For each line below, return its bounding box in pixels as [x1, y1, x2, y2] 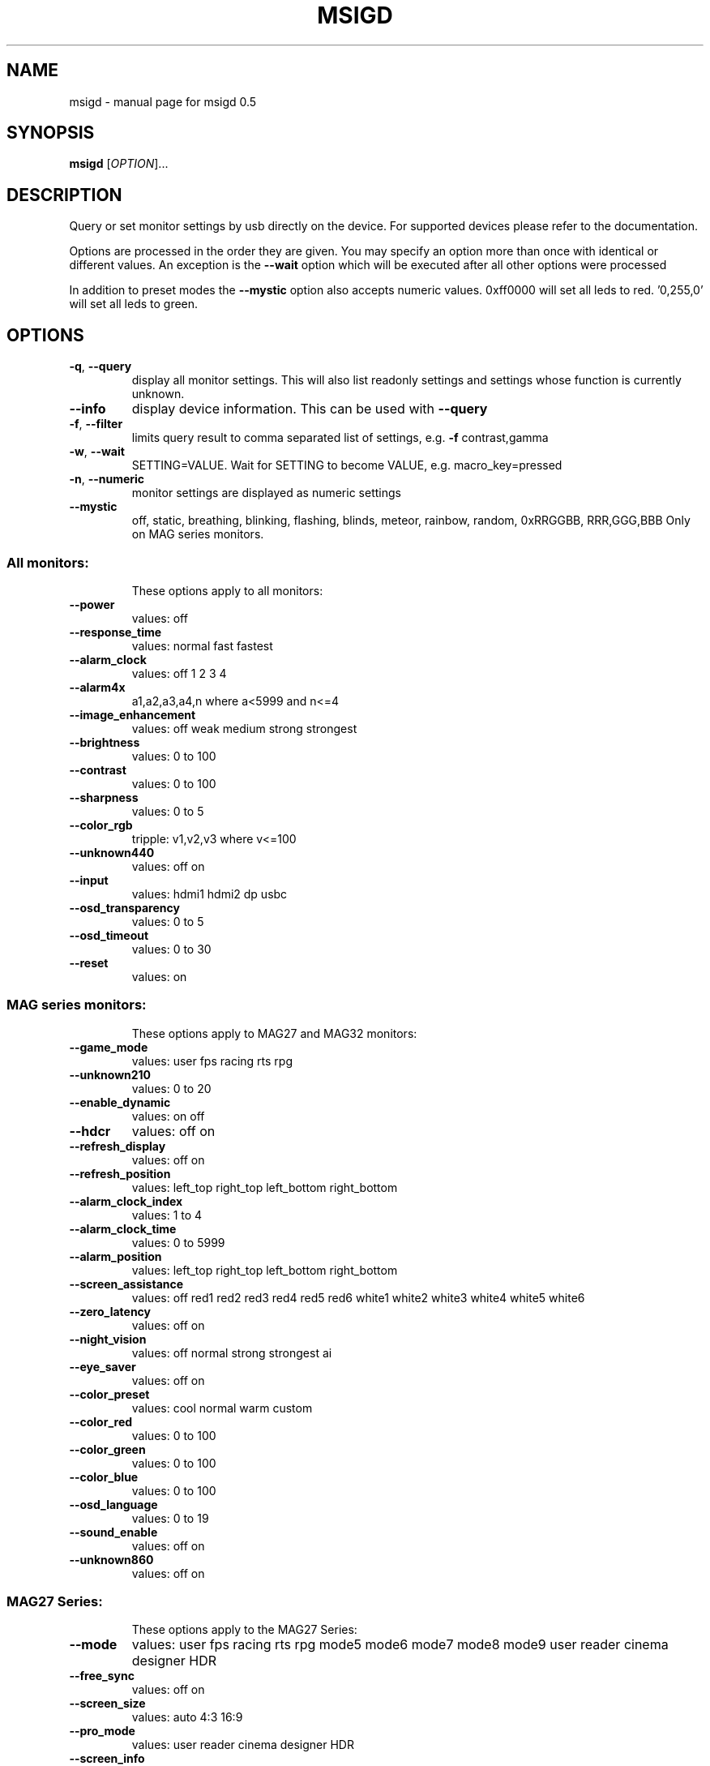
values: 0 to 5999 [131, 1235, 225, 1249]
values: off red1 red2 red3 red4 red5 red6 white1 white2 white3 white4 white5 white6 [131, 1290, 585, 1305]
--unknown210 [69, 1067, 152, 1082]
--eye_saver [69, 1359, 136, 1374]
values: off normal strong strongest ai [131, 1345, 332, 1360]
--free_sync [69, 1669, 135, 1683]
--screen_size [69, 1696, 146, 1711]
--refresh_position [69, 1166, 171, 1181]
